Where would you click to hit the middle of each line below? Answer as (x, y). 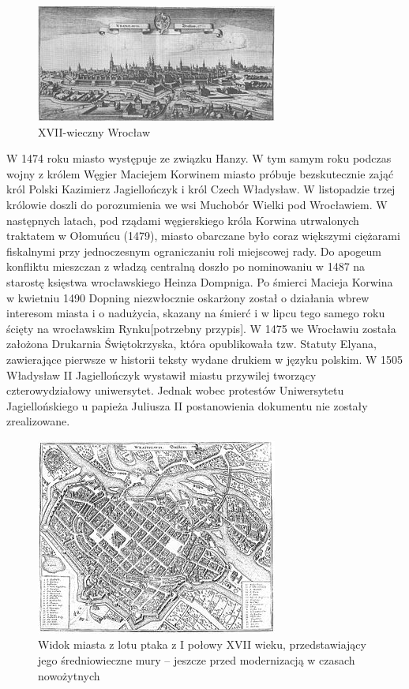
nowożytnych (69, 675)
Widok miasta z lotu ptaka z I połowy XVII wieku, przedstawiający (202, 644)
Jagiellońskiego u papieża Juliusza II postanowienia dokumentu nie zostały (187, 405)
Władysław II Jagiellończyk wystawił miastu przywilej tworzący (161, 374)
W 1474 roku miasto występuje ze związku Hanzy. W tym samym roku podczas (199, 158)
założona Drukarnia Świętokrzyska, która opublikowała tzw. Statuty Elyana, (191, 344)
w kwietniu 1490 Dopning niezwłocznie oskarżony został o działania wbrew (188, 297)
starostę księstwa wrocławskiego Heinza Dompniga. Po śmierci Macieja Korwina (200, 281)
